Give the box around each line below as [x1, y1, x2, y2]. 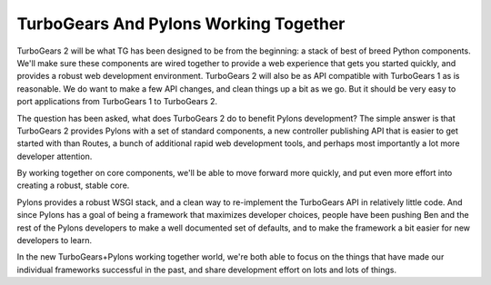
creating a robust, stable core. [16, 180, 130, 191]
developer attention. [16, 151, 93, 162]
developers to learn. [16, 235, 93, 246]
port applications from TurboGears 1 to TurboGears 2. [16, 96, 218, 107]
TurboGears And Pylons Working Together [16, 14, 346, 34]
